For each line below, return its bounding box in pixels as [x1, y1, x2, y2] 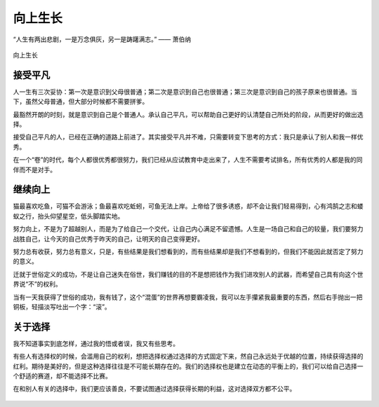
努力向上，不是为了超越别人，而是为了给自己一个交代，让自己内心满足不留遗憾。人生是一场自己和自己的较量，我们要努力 [13, 225, 364, 233]
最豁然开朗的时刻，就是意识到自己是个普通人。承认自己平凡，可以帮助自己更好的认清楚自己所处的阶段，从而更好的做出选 [13, 110, 364, 118]
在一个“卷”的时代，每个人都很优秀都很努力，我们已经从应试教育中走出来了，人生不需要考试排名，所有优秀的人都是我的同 [13, 156, 363, 164]
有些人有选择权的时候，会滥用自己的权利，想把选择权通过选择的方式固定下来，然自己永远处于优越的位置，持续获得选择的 [13, 352, 364, 361]
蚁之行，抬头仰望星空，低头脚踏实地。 [13, 212, 124, 220]
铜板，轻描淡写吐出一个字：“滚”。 [13, 303, 112, 311]
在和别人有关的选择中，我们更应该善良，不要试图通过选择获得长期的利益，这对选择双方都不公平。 [13, 385, 296, 393]
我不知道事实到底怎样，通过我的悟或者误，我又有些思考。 [13, 339, 179, 347]
